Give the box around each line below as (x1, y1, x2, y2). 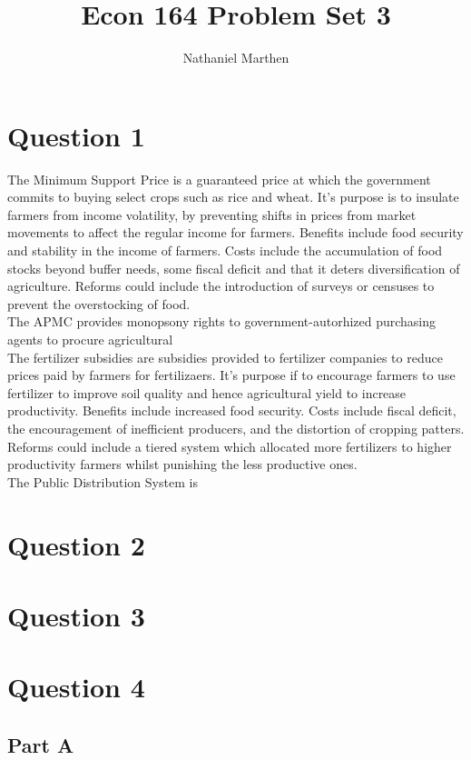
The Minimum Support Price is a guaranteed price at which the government (7, 169, 431, 188)
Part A (7, 730, 74, 758)
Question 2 (7, 525, 145, 563)
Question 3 (7, 596, 145, 634)
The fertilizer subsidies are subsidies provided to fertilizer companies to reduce (7, 347, 443, 366)
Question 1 (7, 116, 145, 154)
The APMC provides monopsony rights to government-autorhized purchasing (7, 312, 437, 331)
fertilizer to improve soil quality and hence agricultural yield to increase (7, 383, 407, 402)
